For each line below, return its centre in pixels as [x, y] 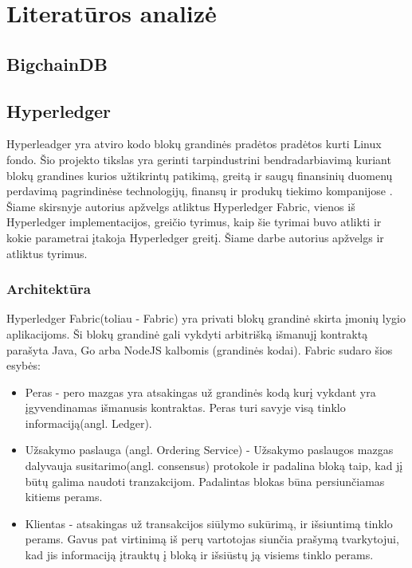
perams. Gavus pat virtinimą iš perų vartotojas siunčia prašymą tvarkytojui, [212, 539]
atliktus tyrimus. [47, 253]
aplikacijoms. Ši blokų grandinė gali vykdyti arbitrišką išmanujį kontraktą [187, 333]
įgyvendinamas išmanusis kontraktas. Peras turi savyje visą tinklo [185, 407]
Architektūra [49, 289]
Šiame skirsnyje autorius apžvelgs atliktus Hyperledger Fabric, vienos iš [181, 206]
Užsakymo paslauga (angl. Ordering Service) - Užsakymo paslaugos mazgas [209, 450]
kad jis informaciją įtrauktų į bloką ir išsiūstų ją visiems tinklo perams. [199, 555]
